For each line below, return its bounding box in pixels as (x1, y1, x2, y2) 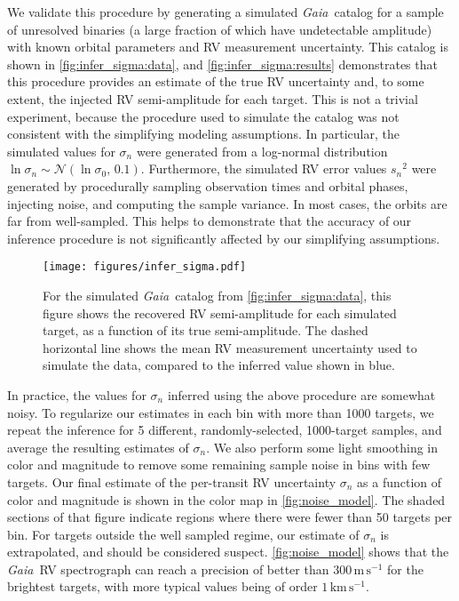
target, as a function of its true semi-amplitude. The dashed (43, 321, 368, 340)
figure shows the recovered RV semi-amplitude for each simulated (43, 303, 397, 322)
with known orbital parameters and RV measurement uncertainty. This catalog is (7, 37, 448, 56)
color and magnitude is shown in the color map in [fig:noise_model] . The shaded (7, 490, 446, 509)
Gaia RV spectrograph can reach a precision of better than (7, 559, 329, 578)
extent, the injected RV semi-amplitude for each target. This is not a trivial (7, 89, 418, 108)
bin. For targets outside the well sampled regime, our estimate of (7, 525, 360, 543)
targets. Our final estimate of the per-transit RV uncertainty (7, 472, 336, 491)
